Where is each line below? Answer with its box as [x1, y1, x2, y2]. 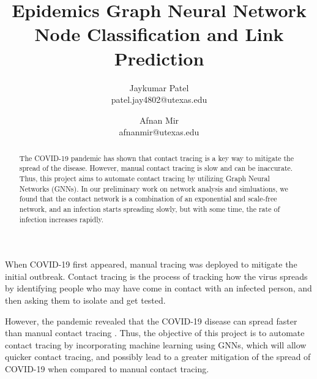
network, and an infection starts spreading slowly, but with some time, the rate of [19, 203, 280, 214]
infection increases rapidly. [19, 214, 104, 224]
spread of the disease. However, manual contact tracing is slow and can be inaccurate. [19, 163, 293, 173]
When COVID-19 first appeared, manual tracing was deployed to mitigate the [5, 258, 297, 271]
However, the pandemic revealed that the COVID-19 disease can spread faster [5, 314, 297, 327]
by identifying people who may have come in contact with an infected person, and [5, 282, 312, 295]
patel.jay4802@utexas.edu [111, 93, 207, 106]
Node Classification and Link [34, 21, 284, 47]
